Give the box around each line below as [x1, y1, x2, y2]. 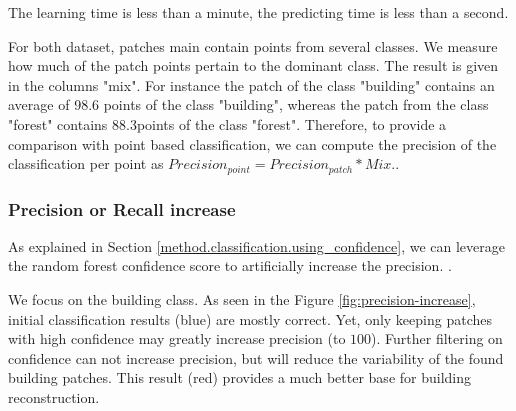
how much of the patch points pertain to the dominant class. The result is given [8, 55, 499, 76]
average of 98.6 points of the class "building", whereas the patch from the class [8, 94, 489, 115]
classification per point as [8, 153, 164, 174]
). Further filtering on [371, 328, 503, 349]
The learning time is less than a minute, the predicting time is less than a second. [8, 2, 509, 22]
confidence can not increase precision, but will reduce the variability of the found [8, 347, 504, 368]
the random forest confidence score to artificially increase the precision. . [8, 255, 452, 276]
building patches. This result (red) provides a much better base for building [8, 367, 472, 388]
